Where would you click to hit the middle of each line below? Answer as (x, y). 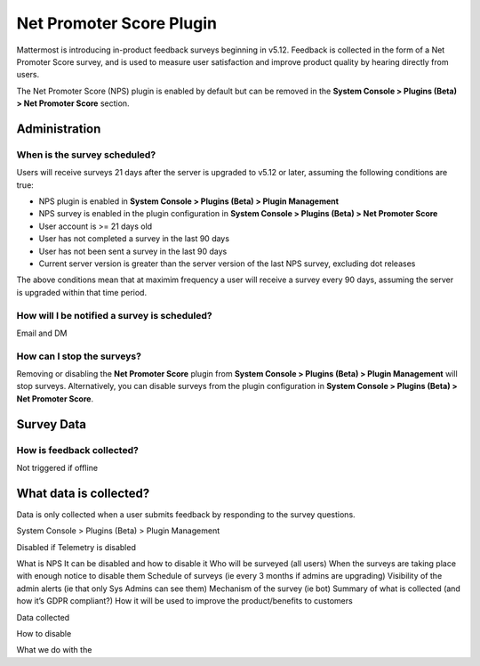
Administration (59, 129)
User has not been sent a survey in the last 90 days (133, 251)
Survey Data (52, 424)
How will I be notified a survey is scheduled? (114, 315)
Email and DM (42, 333)
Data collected (43, 617)
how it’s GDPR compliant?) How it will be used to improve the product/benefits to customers (184, 601)
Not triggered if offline (57, 468)
